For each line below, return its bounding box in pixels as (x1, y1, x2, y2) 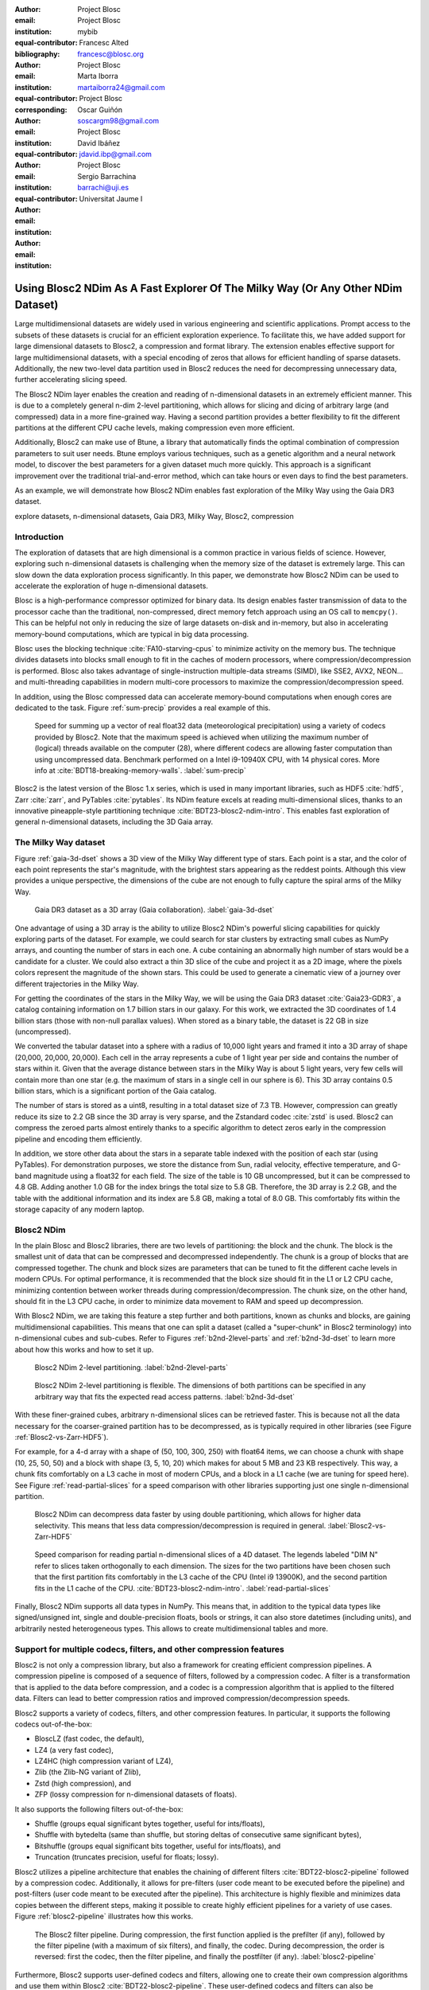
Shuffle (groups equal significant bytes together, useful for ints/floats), (34, 1819, 265, 1828)
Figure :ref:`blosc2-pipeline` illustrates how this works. (14, 1911, 194, 1922)
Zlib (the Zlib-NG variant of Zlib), (34, 1767, 141, 1777)
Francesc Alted (79, 38, 129, 48)
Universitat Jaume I (79, 193, 143, 203)
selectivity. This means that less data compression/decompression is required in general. (34, 1520, 327, 1530)
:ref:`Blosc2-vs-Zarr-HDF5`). (14, 1432, 109, 1442)
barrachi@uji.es (77, 183, 129, 193)
